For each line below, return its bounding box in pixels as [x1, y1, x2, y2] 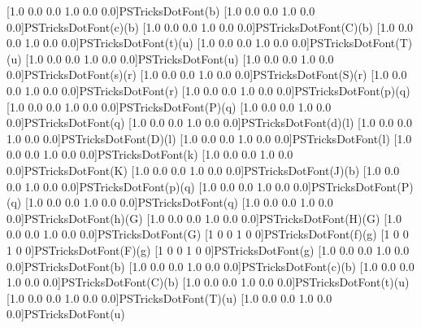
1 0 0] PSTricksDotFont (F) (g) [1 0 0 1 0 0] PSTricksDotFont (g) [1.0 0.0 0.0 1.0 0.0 [7, 241, 410, 258]
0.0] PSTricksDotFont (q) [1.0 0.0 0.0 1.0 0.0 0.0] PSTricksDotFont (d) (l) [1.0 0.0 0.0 [7, 114, 412, 131]
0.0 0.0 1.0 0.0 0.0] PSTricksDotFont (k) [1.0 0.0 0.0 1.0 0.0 [7, 146, 293, 163]
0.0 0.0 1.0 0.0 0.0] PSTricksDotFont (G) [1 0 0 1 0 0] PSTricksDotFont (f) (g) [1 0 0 [7, 225, 409, 243]
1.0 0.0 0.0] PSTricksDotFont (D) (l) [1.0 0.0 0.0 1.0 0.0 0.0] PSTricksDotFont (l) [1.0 [7, 129, 412, 147]
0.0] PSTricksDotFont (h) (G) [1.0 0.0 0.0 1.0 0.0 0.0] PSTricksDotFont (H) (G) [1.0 [7, 209, 401, 226]
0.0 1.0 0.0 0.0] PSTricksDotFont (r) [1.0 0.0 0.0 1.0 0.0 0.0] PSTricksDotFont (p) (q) [7, 81, 410, 98]
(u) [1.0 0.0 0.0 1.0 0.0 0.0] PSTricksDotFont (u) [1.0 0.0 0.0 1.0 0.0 [7, 50, 334, 67]
